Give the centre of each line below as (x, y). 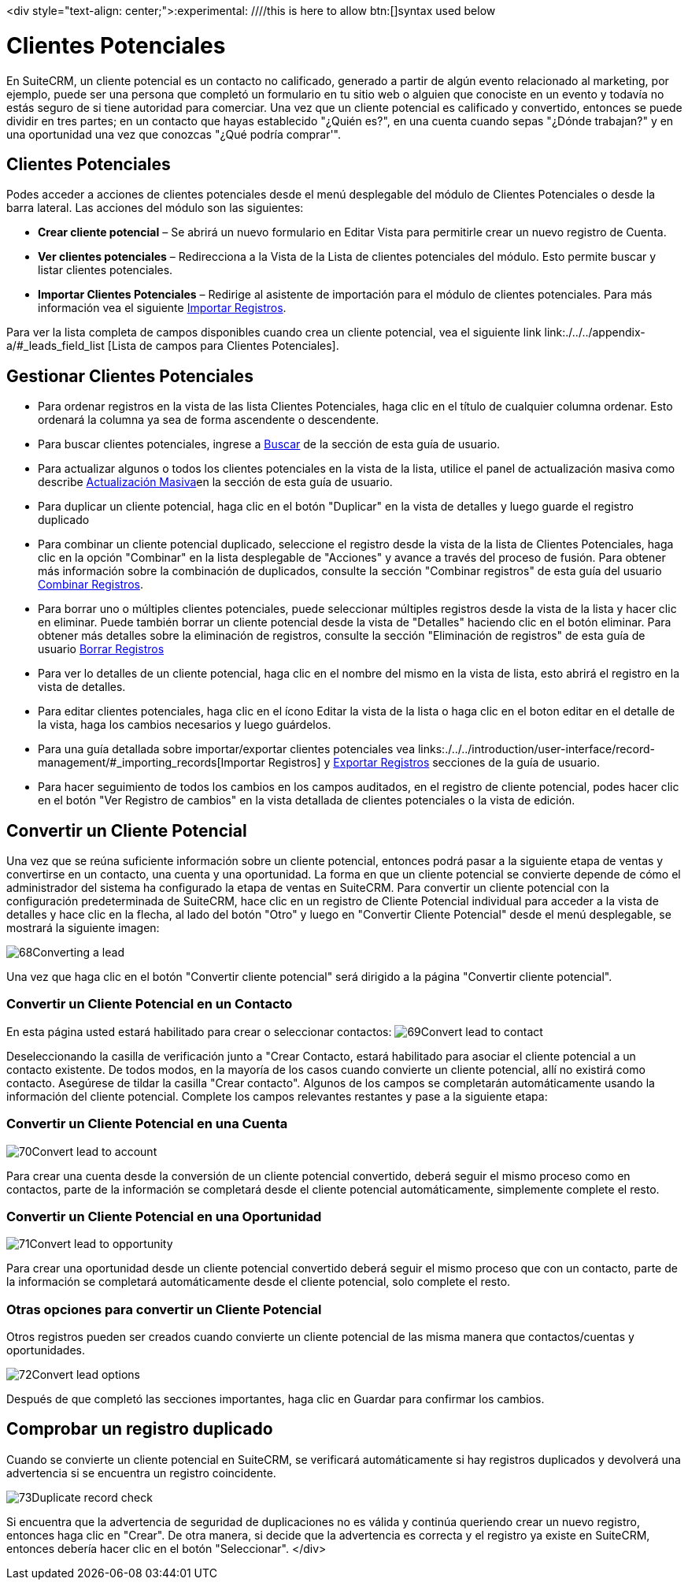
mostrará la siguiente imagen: (83, 928)
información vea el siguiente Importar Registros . (162, 308)
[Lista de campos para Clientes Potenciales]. (223, 346)
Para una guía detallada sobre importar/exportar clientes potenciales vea (227, 749)
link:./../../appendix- (595, 332)
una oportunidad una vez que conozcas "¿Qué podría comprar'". (174, 134)
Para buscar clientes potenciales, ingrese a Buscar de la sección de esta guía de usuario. (269, 444)
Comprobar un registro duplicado (140, 1429)
